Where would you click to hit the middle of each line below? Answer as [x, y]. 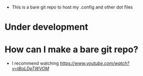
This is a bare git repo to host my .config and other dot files [72, 7]
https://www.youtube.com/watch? [95, 63]
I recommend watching [35, 63]
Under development [47, 27]
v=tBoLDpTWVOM [30, 69]
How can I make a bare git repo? [71, 50]
